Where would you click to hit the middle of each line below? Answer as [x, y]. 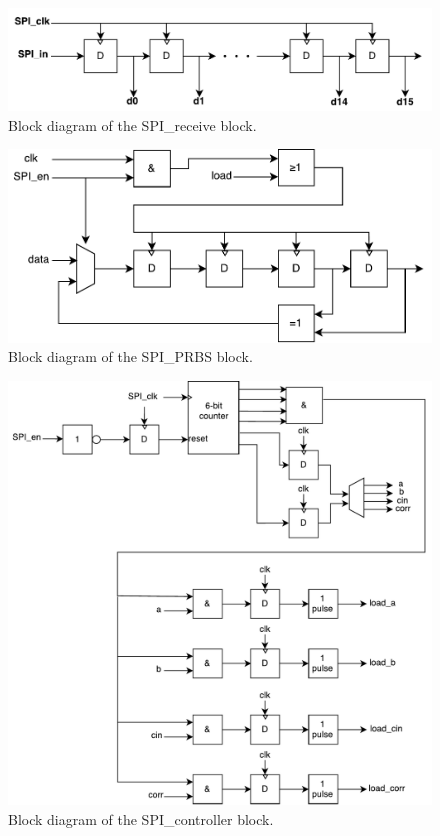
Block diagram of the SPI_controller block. [141, 818]
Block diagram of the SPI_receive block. [132, 124]
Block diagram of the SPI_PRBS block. [130, 356]
